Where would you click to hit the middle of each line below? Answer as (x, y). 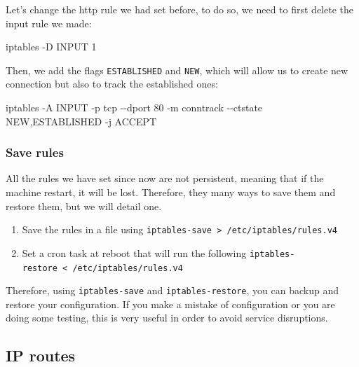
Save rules (35, 152)
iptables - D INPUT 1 (51, 47)
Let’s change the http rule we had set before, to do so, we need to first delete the (179, 9)
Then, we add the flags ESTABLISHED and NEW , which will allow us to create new (177, 70)
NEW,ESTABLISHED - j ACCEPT (81, 121)
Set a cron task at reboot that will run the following (134, 252)
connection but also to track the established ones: (112, 84)
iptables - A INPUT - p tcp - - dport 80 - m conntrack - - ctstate (134, 108)
